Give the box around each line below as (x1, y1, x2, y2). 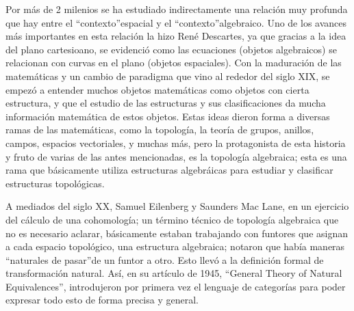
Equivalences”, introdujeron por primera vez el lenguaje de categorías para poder (5, 279, 346, 293)
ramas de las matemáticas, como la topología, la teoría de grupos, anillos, (5, 122, 314, 137)
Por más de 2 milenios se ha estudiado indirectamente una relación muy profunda (5, 2, 348, 16)
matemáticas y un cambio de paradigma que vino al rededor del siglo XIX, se (5, 68, 330, 83)
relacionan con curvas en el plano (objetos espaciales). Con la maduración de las (5, 55, 342, 70)
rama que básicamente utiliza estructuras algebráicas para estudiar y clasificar (5, 163, 333, 177)
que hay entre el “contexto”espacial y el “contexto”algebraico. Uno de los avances (5, 15, 347, 29)
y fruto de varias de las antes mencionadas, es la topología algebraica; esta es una (5, 149, 347, 163)
